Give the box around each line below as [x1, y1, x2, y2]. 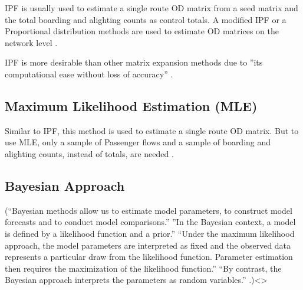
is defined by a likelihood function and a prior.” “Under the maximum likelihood [5, 227, 295, 239]
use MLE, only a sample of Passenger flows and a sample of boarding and [5, 136, 271, 148]
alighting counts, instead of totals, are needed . [5, 147, 174, 159]
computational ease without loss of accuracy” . [5, 67, 173, 80]
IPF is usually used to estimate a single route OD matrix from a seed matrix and [5, 2, 298, 14]
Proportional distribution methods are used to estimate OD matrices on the [5, 25, 279, 37]
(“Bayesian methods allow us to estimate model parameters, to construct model [5, 204, 292, 216]
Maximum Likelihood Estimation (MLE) [5, 96, 258, 115]
